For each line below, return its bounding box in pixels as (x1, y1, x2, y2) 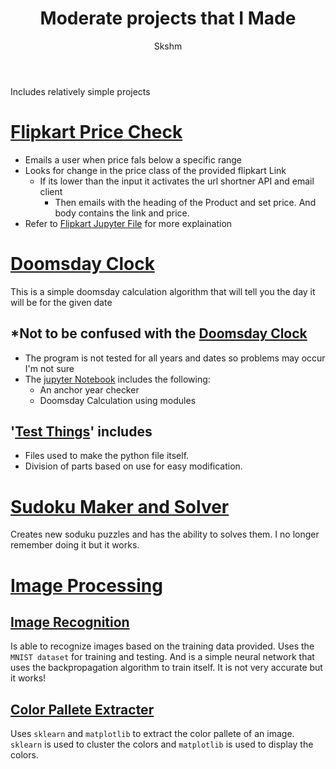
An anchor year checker (39, 383, 140, 396)
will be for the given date (10, 296, 113, 308)
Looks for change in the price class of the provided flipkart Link (24, 164, 287, 176)
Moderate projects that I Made (39, 7, 297, 30)
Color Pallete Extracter (10, 701, 155, 718)
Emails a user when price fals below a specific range (24, 153, 243, 166)
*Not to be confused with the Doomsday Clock (10, 325, 308, 342)
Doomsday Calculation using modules (39, 394, 197, 406)
